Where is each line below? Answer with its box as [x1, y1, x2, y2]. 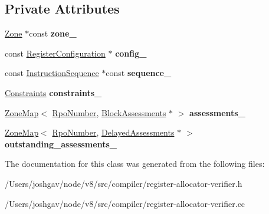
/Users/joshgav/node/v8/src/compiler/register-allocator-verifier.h [5, 177, 242, 189]
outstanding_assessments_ [5, 137, 117, 150]
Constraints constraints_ [5, 86, 102, 98]
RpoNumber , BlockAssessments [52, 106, 166, 118]
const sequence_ [106, 67, 172, 79]
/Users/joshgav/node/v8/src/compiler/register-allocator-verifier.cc [5, 197, 245, 209]
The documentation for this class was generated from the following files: [5, 157, 265, 170]
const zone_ [29, 27, 77, 39]
